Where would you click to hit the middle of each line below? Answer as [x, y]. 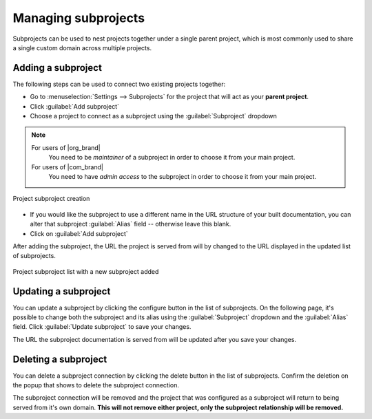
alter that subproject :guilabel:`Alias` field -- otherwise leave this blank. [131, 224]
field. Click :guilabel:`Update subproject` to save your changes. [102, 327]
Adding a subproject [58, 68]
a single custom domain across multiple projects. [82, 47]
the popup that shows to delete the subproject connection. [96, 385]
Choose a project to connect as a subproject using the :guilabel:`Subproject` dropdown [153, 116]
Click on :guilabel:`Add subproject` [79, 233]
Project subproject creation [51, 199]
